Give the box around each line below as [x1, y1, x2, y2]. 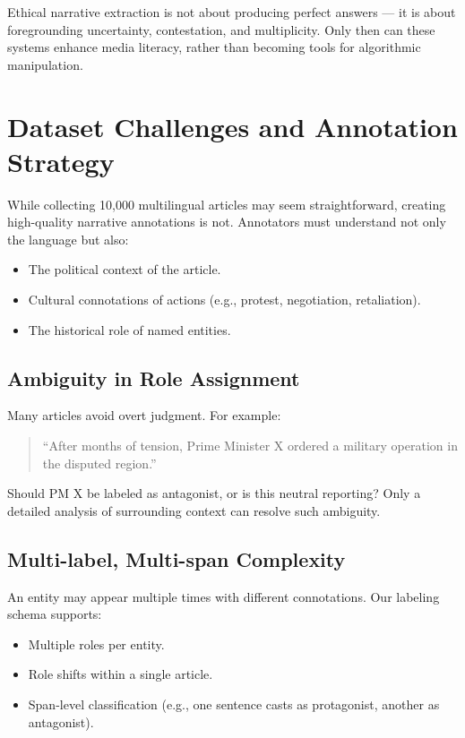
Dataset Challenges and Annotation [7, 107, 458, 144]
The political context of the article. [28, 260, 221, 279]
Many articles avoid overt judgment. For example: [7, 406, 281, 425]
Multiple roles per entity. [28, 634, 165, 653]
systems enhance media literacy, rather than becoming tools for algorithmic [7, 38, 421, 56]
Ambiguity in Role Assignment [7, 364, 300, 391]
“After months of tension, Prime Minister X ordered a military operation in [42, 436, 458, 455]
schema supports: [7, 605, 102, 623]
